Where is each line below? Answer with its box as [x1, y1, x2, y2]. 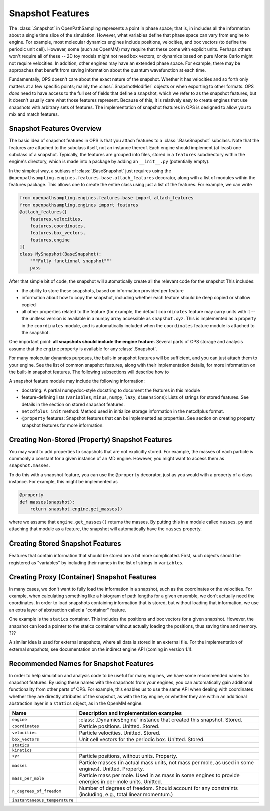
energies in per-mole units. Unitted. [79, 778, 162, 785]
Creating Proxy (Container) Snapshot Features [9, 573, 157, 581]
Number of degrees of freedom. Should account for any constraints [79, 784, 238, 791]
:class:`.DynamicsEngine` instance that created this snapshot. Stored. [79, 716, 242, 723]
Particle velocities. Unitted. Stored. [79, 729, 161, 736]
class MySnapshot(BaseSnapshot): [19, 251, 102, 257]
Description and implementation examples [79, 709, 182, 716]
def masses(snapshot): [19, 499, 75, 505]
